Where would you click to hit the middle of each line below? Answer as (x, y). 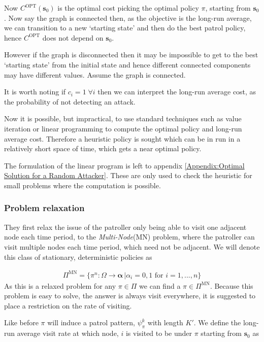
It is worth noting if (35, 92)
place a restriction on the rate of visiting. (68, 305)
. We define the (217, 322)
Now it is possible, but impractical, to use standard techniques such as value (123, 118)
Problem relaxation (44, 208)
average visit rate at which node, (68, 333)
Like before (21, 322)
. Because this (232, 285)
